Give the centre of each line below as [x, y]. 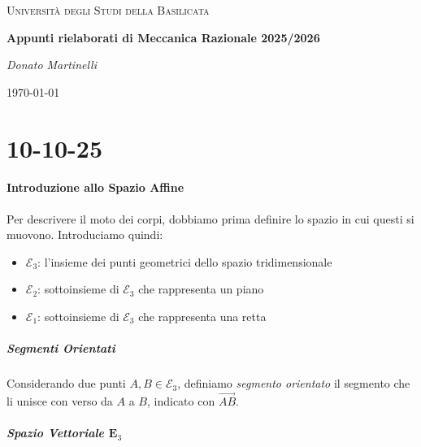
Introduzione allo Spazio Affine [95, 187]
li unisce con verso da [60, 400]
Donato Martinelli [52, 65]
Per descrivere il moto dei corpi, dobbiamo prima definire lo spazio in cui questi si [210, 218]
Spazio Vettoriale [56, 433]
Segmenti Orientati [61, 348]
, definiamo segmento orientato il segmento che [294, 383]
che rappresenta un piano [201, 289]
